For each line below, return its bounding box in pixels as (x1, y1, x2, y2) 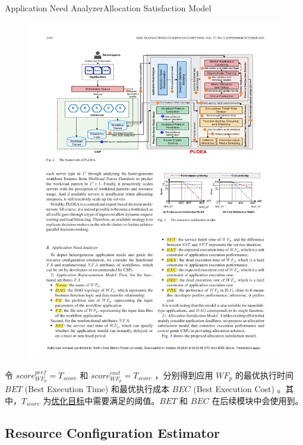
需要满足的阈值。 (93, 394, 160, 406)
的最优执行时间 (235, 368, 293, 381)
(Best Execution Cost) (193, 383, 274, 395)
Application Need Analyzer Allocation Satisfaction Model (5, 2, 212, 14)
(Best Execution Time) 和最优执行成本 (24, 383, 169, 395)
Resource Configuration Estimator (5, 423, 220, 441)
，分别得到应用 (154, 368, 213, 381)
